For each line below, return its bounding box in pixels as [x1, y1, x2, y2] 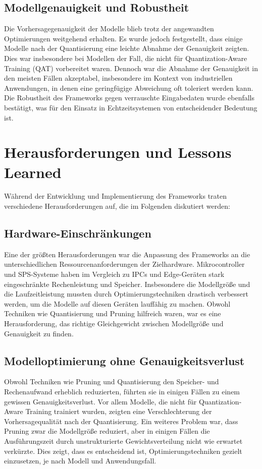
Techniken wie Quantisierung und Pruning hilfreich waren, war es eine [4, 308, 221, 319]
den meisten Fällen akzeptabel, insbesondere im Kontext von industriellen [4, 73, 233, 83]
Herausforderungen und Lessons [4, 142, 232, 162]
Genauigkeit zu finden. [4, 328, 74, 338]
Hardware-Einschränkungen [4, 225, 151, 241]
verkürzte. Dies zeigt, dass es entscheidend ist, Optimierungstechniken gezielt [4, 445, 242, 456]
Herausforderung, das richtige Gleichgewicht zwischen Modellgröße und [4, 318, 224, 328]
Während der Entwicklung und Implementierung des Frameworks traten [4, 191, 227, 201]
